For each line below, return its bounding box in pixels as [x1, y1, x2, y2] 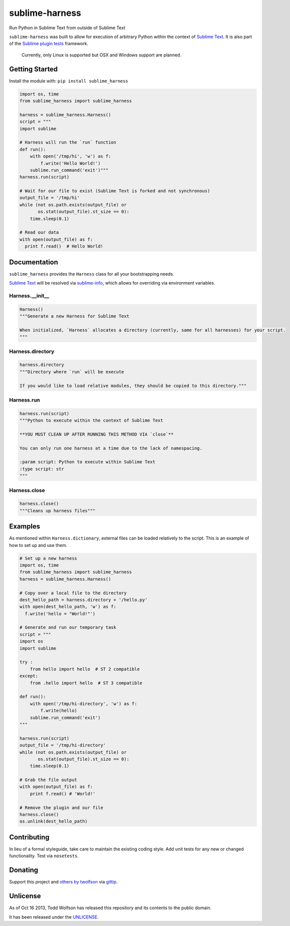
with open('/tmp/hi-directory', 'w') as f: [30, 701, 137, 706]
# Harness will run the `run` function [19, 140, 116, 146]
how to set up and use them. [9, 542, 68, 548]
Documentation [9, 258, 58, 266]
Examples [9, 522, 41, 531]
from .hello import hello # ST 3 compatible [30, 680, 143, 685]
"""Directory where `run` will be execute [19, 369, 124, 375]
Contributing [9, 833, 49, 841]
